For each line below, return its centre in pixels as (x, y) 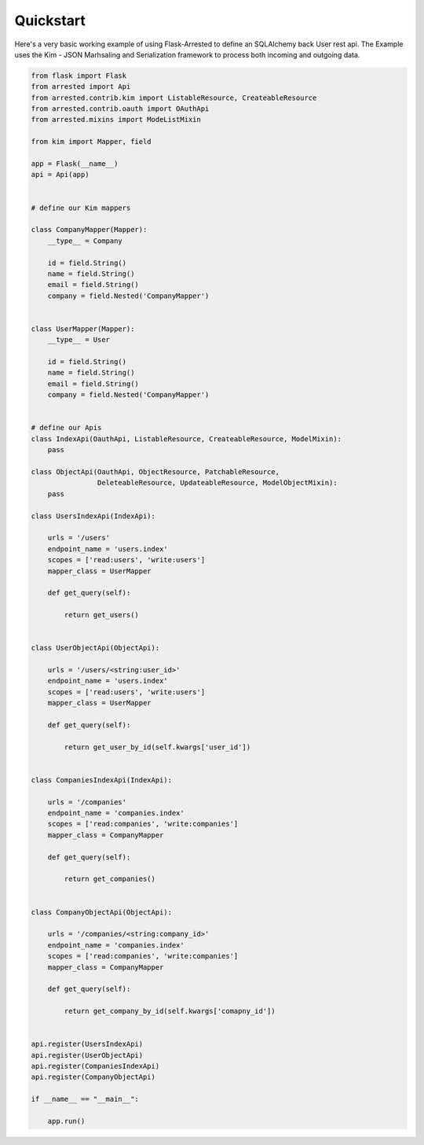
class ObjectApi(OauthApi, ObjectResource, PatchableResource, (155, 471)
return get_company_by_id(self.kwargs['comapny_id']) (170, 1011)
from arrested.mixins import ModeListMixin (116, 120)
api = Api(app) (60, 175)
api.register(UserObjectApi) (87, 1055)
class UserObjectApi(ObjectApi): (95, 648)
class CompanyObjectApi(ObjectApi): (102, 912)
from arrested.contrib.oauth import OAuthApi (120, 109)
